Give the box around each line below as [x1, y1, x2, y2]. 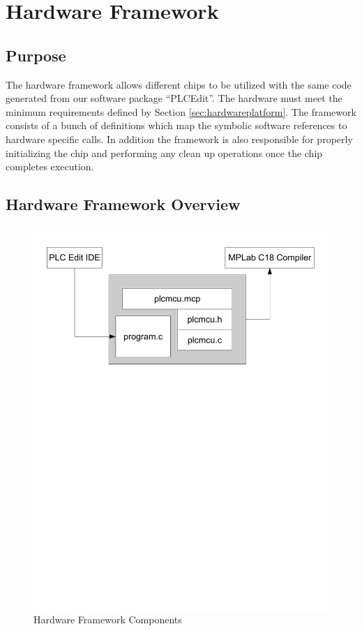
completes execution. [6, 159, 94, 174]
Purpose [6, 44, 66, 66]
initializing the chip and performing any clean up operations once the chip [6, 145, 323, 160]
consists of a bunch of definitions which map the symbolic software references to [6, 118, 347, 133]
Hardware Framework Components [33, 612, 182, 627]
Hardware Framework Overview [6, 193, 241, 215]
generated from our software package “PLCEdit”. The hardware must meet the [6, 91, 342, 105]
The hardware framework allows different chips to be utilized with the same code [6, 77, 352, 91]
